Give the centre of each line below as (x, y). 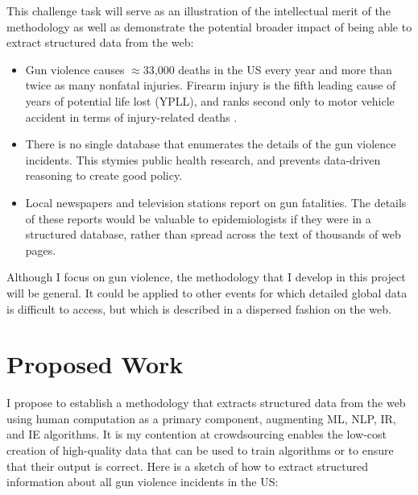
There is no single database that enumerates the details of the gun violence (211, 144)
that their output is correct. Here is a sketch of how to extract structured (187, 466)
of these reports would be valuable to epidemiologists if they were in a (198, 218)
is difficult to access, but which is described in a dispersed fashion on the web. (199, 308)
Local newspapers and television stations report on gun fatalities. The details (216, 202)
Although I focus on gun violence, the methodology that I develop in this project (206, 277)
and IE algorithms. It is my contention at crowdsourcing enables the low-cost (197, 434)
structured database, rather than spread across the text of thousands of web (213, 234)
